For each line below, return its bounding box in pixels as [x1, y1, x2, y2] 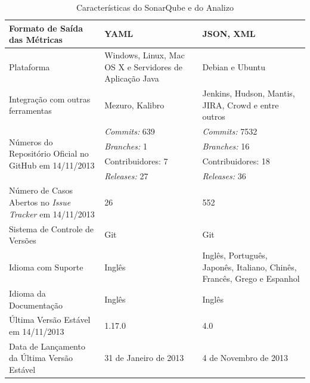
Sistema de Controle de [9, 222, 94, 235]
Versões [9, 234, 36, 247]
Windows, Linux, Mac [104, 49, 185, 61]
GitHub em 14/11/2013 [9, 158, 95, 171]
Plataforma [9, 60, 50, 73]
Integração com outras [9, 92, 91, 105]
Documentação [9, 298, 63, 311]
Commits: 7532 [202, 125, 258, 138]
